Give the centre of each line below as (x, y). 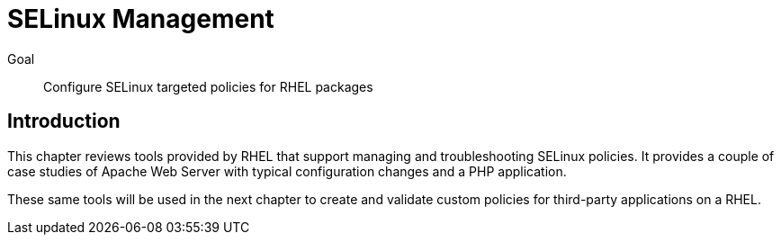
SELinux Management (141, 19)
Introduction (64, 121)
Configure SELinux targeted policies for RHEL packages (208, 86)
